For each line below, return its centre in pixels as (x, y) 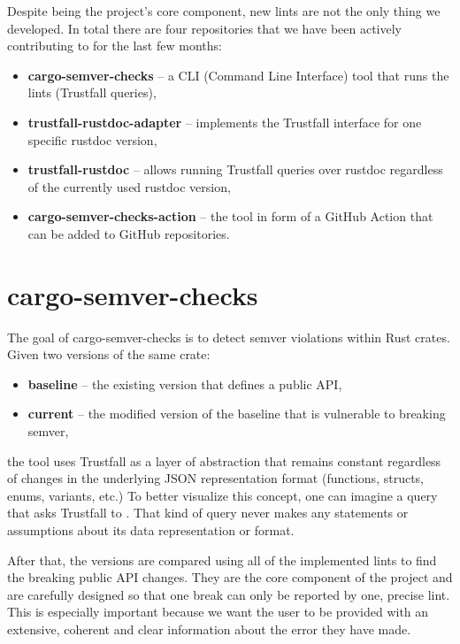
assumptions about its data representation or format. (151, 530)
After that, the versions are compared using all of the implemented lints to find (222, 560)
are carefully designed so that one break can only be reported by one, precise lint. (229, 594)
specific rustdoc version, (92, 139)
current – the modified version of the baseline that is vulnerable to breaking (237, 414)
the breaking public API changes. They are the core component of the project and (230, 577)
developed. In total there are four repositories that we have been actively (204, 28)
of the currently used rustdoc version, (129, 186)
